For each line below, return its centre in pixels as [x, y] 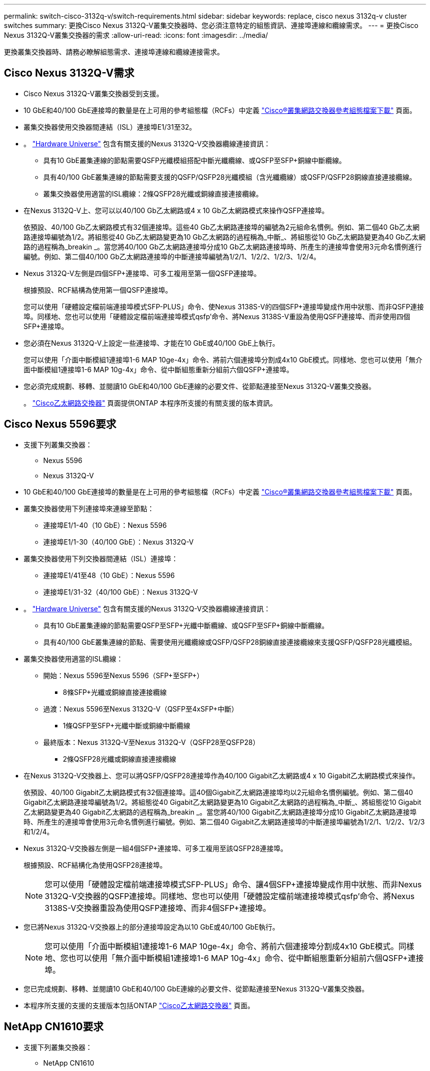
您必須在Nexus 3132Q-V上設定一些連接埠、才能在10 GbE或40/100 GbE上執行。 [151, 343]
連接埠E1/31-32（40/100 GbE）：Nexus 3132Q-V [121, 592]
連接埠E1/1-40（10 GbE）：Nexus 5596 [105, 525]
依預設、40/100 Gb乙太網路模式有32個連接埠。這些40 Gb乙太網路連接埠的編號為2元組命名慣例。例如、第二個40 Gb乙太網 [222, 227]
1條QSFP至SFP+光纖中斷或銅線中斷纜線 [127, 725]
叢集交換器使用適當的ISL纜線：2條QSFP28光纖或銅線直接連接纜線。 [153, 193]
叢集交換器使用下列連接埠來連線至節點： [89, 508]
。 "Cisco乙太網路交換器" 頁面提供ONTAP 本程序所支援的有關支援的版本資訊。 [150, 403]
